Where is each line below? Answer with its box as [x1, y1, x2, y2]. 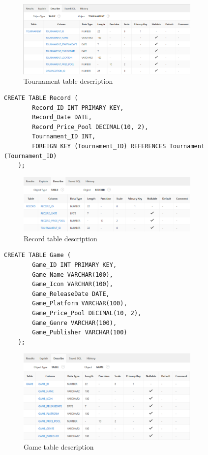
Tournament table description [24, 76, 113, 86]
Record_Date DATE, [32, 114, 92, 121]
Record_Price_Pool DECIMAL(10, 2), [32, 123, 149, 130]
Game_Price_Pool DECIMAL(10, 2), [32, 309, 142, 317]
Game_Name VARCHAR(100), [32, 271, 113, 278]
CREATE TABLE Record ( [4, 95, 78, 102]
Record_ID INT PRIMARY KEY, [32, 104, 124, 111]
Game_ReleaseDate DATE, [32, 290, 110, 297]
